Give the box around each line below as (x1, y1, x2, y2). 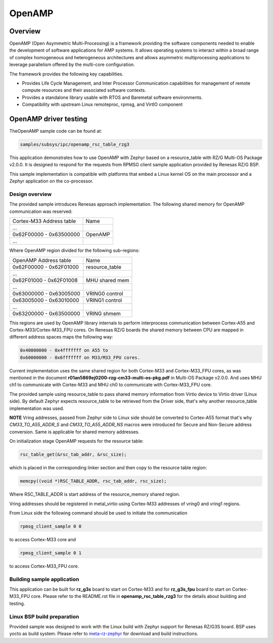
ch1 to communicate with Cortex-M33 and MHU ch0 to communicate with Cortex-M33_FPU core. (9, 382, 212, 388)
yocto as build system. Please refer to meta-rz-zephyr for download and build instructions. (9, 631, 199, 637)
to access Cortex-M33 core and (9, 536, 76, 542)
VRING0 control (86, 290, 123, 297)
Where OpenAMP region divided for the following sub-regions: (9, 247, 140, 253)
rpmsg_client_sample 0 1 (20, 550, 82, 556)
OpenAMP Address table (12, 256, 72, 263)
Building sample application (9, 576, 79, 583)
